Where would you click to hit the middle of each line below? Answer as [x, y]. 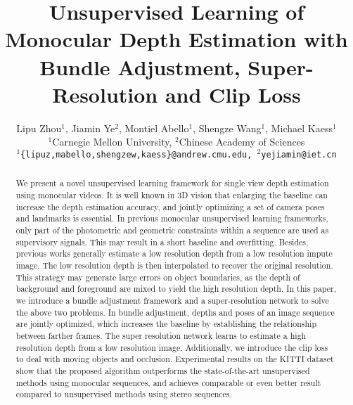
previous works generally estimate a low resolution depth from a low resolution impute [174, 253]
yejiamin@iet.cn [299, 154]
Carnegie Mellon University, [112, 142]
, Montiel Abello [154, 128]
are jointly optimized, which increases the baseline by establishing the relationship [166, 324]
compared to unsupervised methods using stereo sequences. [124, 394]
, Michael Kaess [299, 128]
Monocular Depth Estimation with [176, 39]
